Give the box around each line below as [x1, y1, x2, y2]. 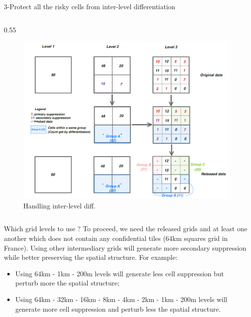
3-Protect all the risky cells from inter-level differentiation [4, 1, 175, 11]
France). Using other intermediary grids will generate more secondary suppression [4, 242, 247, 253]
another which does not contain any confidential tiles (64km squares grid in [4, 233, 228, 243]
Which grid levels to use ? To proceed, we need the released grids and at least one [4, 223, 248, 234]
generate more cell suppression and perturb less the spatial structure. [15, 303, 221, 314]
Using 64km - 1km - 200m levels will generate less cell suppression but [15, 268, 224, 278]
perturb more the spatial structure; [15, 278, 120, 288]
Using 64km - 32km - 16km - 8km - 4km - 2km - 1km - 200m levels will [15, 294, 227, 304]
